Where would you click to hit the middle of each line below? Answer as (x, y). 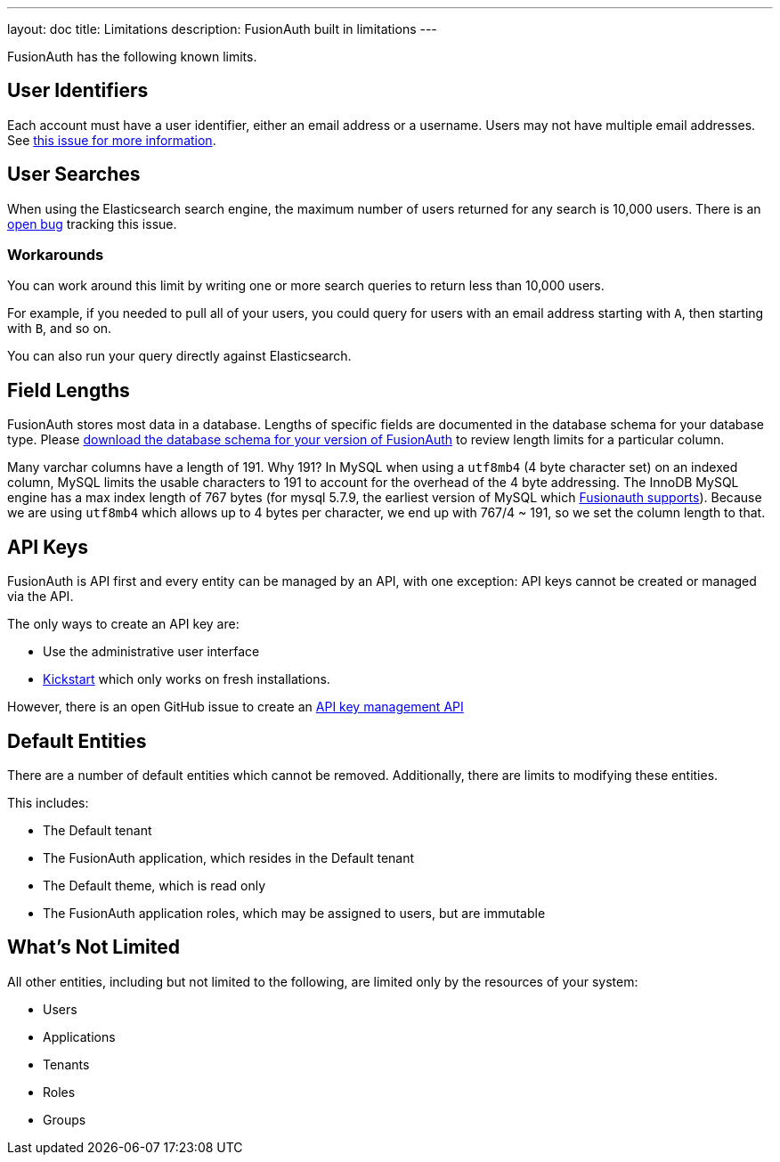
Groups (65, 1119)
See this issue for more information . (112, 140)
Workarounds (56, 255)
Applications (79, 1036)
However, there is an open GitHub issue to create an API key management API (236, 707)
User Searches (74, 175)
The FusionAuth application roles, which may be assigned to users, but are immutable (294, 913)
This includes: (48, 802)
